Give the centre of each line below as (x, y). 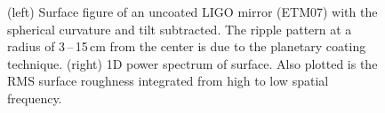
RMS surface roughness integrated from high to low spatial (168, 81)
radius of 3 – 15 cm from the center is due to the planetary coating (187, 46)
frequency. (35, 98)
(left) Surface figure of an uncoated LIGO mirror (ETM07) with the (192, 11)
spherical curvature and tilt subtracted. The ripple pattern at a (180, 29)
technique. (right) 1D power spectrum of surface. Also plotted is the (192, 63)
